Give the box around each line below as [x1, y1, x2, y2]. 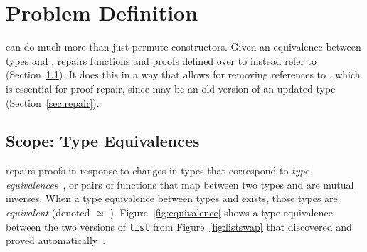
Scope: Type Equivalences [6, 130, 200, 152]
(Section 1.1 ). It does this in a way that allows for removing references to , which [6, 67, 361, 82]
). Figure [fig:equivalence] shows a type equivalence [110, 205, 333, 220]
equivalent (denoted [6, 205, 90, 220]
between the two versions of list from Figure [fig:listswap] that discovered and [6, 219, 352, 233]
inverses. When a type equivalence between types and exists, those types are [6, 191, 338, 206]
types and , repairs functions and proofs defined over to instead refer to [6, 53, 317, 68]
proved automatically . [6, 233, 106, 248]
